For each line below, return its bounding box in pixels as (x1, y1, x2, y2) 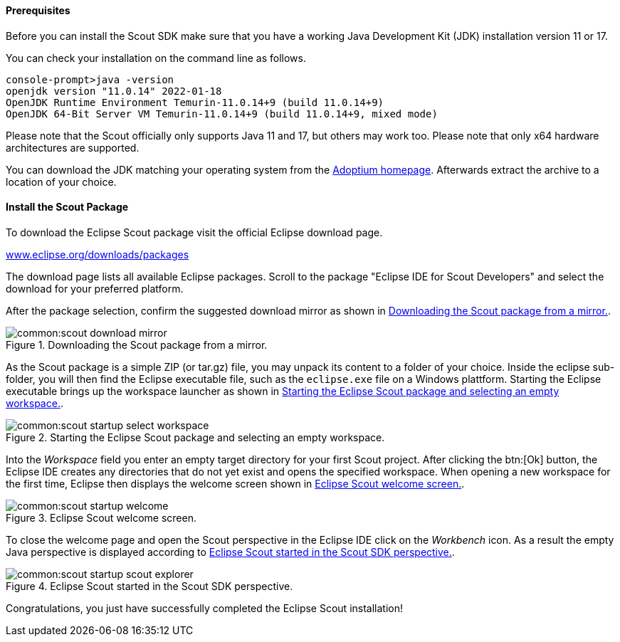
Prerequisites (6, 4, 70, 16)
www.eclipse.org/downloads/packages (6, 248, 189, 261)
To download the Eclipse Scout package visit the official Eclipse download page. (6, 226, 383, 238)
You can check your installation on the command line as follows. (6, 51, 306, 64)
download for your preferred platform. (6, 282, 184, 295)
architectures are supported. (6, 141, 140, 154)
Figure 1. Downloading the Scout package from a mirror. (6, 338, 268, 351)
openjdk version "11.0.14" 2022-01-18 (6, 85, 222, 97)
